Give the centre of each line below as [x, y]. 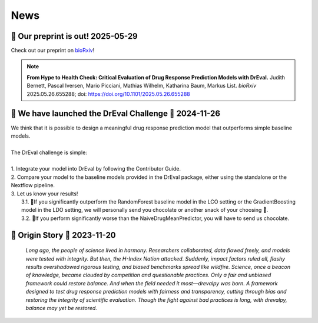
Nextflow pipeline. [33, 185]
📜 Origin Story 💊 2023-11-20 [63, 235]
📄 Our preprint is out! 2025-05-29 [74, 36]
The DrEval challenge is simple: [49, 152]
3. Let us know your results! [44, 194]
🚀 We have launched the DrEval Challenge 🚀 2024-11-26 [116, 114]
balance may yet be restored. [61, 308]
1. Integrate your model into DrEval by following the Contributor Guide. [96, 169]
